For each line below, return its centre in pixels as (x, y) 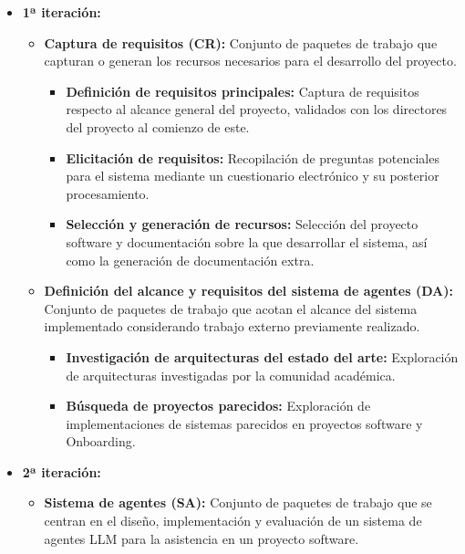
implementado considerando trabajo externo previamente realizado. (232, 326)
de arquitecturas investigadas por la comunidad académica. (231, 375)
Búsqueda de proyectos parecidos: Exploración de (218, 406)
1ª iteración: (62, 12)
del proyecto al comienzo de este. (158, 126)
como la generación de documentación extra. (190, 260)
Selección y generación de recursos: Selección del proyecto (242, 224)
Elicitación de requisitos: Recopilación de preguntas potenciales (253, 157)
